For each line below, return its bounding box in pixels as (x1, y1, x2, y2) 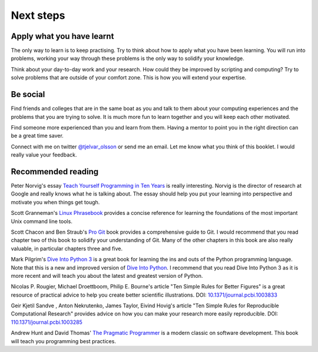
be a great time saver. (11, 132, 64, 140)
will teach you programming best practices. (11, 337, 116, 344)
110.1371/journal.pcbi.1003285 (11, 318, 82, 326)
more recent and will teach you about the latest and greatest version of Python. (11, 272, 203, 279)
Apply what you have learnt (11, 31, 114, 41)
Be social (11, 89, 45, 99)
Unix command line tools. (11, 218, 73, 225)
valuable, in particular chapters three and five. (11, 245, 123, 252)
